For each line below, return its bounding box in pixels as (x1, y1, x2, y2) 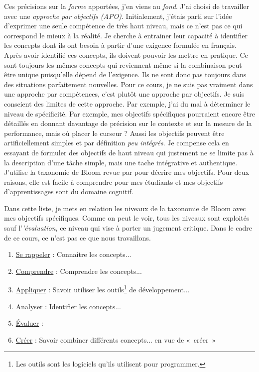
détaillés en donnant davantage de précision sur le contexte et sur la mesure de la (4, 118, 252, 128)
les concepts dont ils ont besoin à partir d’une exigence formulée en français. (4, 40, 237, 50)
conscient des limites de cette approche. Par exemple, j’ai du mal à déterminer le (4, 98, 251, 109)
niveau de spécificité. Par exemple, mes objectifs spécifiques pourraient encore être (4, 108, 255, 119)
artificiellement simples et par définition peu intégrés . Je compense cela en (4, 137, 229, 148)
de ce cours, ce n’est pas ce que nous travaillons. (4, 232, 151, 243)
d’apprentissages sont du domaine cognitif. (4, 186, 133, 197)
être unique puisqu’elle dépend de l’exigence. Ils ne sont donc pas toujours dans (4, 69, 247, 80)
